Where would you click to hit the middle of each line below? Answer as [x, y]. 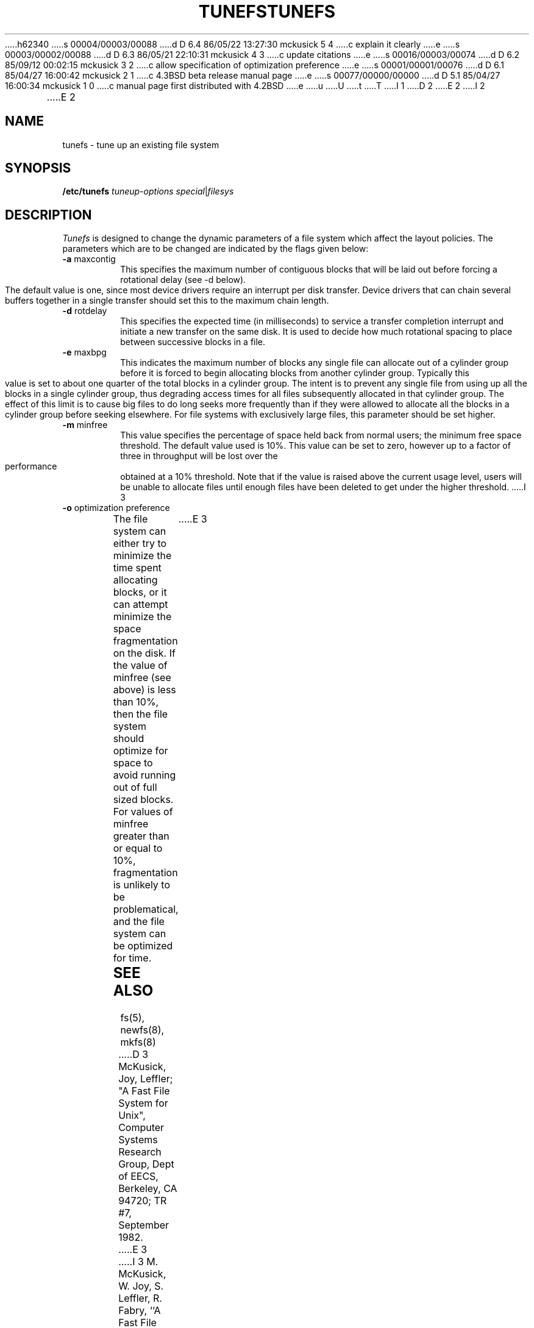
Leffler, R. [140, 1298]
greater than [141, 836]
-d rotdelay [85, 311]
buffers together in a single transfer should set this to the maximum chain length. [167, 301]
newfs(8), [142, 1030]
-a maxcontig [89, 259]
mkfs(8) [138, 1042]
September [144, 1225]
